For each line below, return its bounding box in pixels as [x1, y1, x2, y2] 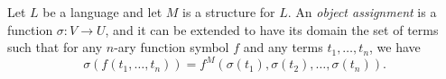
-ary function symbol [114, 38, 229, 57]
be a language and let [42, 3, 163, 21]
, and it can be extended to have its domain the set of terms [105, 20, 439, 39]
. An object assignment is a [287, 3, 437, 21]
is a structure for [182, 3, 275, 21]
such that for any [7, 38, 103, 57]
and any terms [243, 38, 323, 57]
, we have [369, 38, 421, 57]
